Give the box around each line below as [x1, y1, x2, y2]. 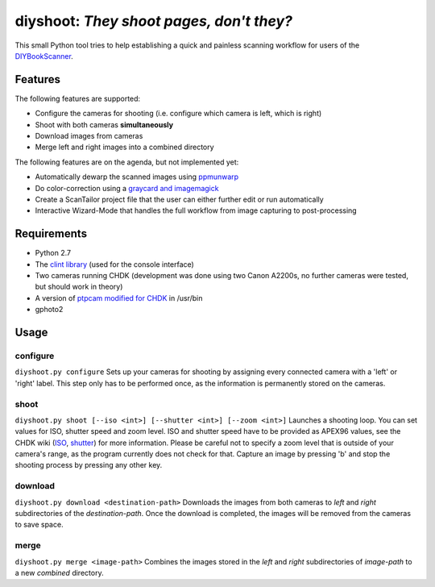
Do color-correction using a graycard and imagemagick [35, 183, 219, 193]
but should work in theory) [35, 282, 123, 292]
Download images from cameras [35, 131, 143, 141]
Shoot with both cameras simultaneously [35, 119, 173, 129]
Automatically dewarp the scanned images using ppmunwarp [35, 172, 239, 181]
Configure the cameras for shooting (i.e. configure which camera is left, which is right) [35, 109, 322, 119]
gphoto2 [35, 305, 64, 314]
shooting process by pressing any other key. [14, 460, 163, 470]
